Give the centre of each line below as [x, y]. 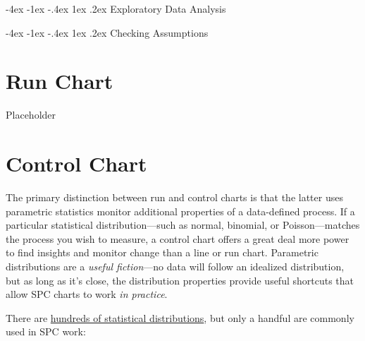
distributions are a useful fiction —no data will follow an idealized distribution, [175, 266]
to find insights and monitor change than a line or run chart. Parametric [162, 252]
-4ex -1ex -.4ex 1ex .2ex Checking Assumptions [107, 32]
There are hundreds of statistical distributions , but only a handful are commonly [180, 317]
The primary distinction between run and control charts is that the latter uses [174, 197]
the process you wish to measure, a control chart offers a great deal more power [178, 238]
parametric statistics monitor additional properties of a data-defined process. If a [180, 211]
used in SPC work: [46, 331]
